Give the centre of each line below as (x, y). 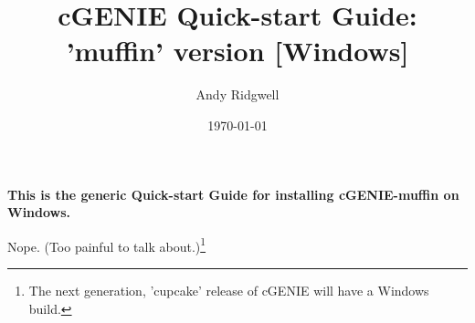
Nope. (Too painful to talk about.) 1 (107, 245)
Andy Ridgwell (237, 94)
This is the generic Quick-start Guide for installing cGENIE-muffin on (233, 194)
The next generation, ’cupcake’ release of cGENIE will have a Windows (229, 290)
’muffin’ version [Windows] (237, 51)
